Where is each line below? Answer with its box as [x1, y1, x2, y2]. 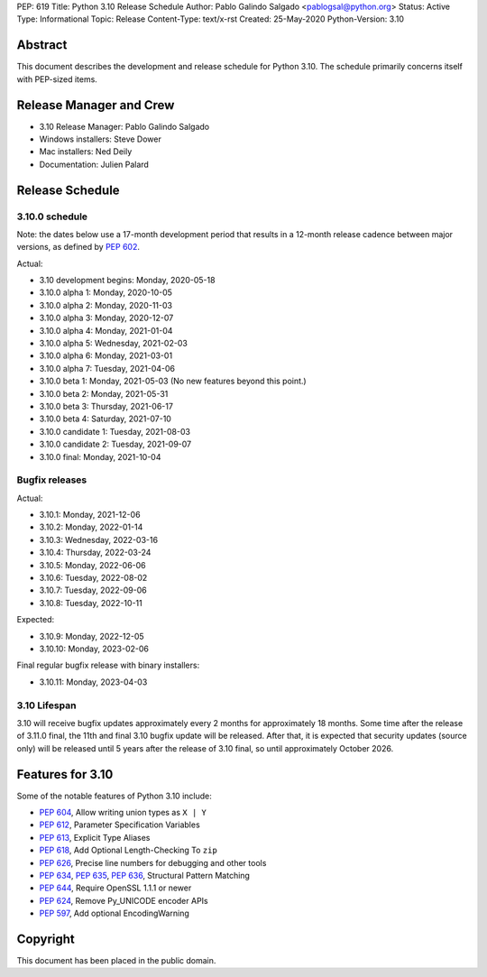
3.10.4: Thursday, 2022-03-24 [39, 547, 152, 558]
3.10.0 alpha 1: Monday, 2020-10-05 [39, 287, 173, 298]
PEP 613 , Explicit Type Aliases [39, 832, 151, 843]
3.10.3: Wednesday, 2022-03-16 [39, 534, 158, 545]
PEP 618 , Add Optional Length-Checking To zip [39, 844, 218, 856]
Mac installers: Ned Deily [39, 146, 133, 157]
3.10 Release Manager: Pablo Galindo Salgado [39, 121, 210, 132]
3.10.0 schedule [16, 210, 88, 223]
